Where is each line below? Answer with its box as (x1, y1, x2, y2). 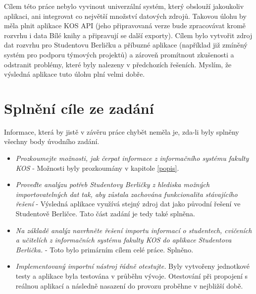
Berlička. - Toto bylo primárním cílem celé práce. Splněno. (15, 244, 194, 254)
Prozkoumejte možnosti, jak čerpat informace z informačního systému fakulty (15, 153, 249, 163)
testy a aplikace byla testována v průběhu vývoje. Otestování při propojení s (15, 271, 248, 281)
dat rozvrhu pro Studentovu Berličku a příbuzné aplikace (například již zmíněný (4, 40, 248, 50)
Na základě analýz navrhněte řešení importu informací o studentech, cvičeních (15, 225, 252, 235)
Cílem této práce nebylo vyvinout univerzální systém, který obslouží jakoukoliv (4, 1, 244, 11)
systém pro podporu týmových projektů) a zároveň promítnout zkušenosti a (4, 49, 234, 59)
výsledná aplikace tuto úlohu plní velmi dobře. (4, 69, 145, 79)
